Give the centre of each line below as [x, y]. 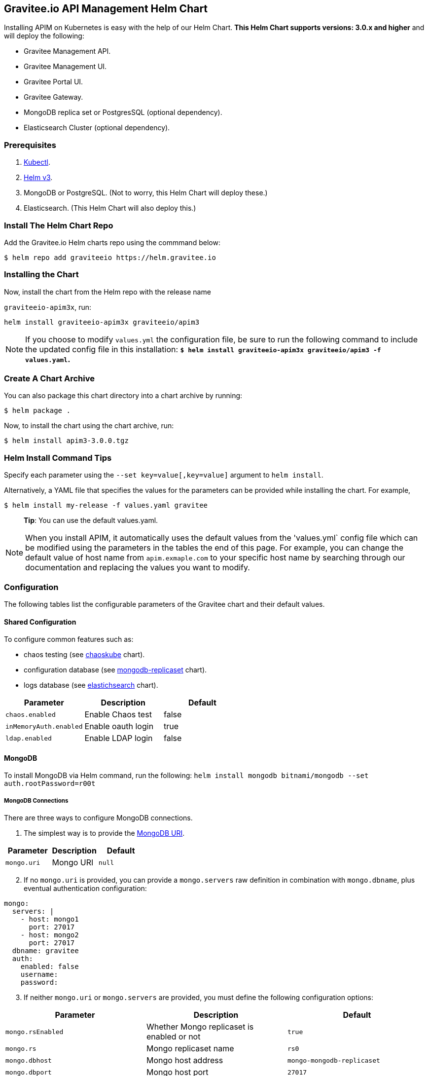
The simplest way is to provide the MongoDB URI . [104, 833]
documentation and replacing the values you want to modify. [138, 568]
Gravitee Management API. [67, 51]
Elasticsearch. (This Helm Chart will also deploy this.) [110, 208]
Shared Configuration [40, 622]
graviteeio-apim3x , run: [48, 307]
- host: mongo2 [50, 935]
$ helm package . [37, 411]
